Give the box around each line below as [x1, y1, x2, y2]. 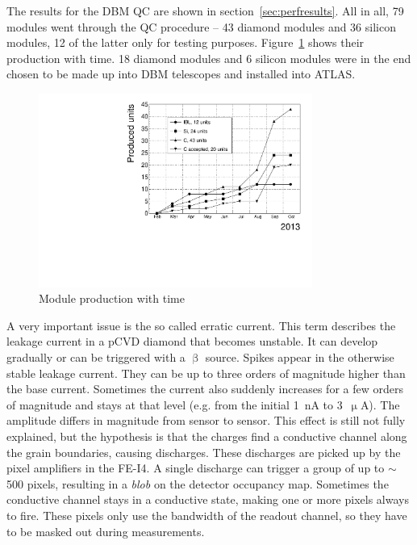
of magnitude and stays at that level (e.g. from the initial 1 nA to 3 [6, 396, 343, 413]
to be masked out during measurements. [6, 522, 205, 539]
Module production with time [39, 290, 185, 307]
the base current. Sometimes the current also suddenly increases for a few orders [6, 380, 403, 397]
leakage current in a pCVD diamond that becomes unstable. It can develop [6, 333, 378, 350]
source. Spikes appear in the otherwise [205, 349, 394, 366]
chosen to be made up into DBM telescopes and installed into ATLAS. [6, 65, 356, 82]
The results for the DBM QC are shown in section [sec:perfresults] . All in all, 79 [6, 2, 404, 19]
